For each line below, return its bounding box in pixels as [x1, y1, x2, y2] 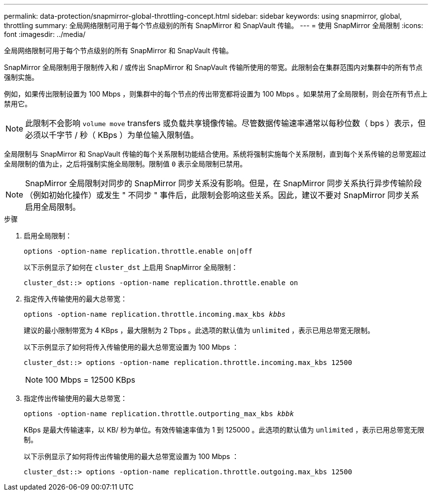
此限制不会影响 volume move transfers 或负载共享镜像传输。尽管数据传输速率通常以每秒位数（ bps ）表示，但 [25, 118, 426, 128]
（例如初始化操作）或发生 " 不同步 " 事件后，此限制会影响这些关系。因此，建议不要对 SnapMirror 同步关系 [25, 190, 419, 200]
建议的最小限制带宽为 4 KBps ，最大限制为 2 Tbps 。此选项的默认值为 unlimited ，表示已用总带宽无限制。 [24, 326, 375, 334]
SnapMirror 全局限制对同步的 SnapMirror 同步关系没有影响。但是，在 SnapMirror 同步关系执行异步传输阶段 [25, 178, 422, 188]
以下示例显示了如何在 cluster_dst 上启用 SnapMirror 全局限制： [24, 263, 238, 271]
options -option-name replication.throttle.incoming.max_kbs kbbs [24, 310, 286, 318]
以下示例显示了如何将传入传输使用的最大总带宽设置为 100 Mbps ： [24, 343, 239, 351]
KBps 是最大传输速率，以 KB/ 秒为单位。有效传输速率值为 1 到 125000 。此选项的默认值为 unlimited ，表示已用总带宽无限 [24, 426, 425, 434]
